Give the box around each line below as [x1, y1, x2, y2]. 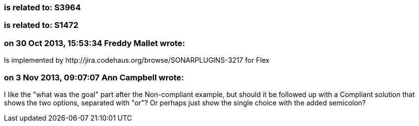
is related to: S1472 [4, 20, 79, 30]
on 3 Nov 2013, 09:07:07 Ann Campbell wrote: [4, 72, 184, 82]
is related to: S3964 [4, 2, 81, 12]
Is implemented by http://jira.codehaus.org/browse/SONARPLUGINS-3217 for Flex [4, 56, 270, 65]
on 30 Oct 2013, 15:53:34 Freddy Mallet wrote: [4, 38, 185, 48]
